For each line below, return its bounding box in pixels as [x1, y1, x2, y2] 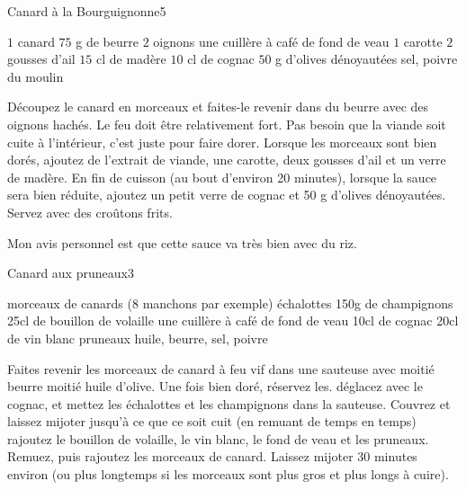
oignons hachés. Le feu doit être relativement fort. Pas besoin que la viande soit [7, 114, 446, 133]
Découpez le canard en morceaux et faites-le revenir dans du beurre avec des [7, 97, 429, 116]
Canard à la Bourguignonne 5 [7, 2, 166, 20]
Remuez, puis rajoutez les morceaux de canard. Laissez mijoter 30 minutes [7, 447, 417, 466]
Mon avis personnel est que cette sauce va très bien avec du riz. [7, 233, 357, 252]
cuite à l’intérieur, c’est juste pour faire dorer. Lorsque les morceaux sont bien [7, 132, 437, 151]
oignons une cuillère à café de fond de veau [153, 31, 390, 50]
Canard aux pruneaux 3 [7, 263, 134, 282]
